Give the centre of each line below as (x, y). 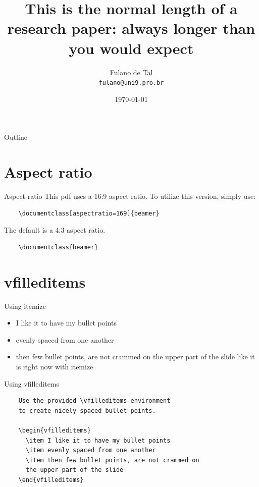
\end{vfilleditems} (51, 480)
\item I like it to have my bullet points (98, 440)
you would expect (131, 48)
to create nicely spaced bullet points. (87, 411)
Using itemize (25, 306)
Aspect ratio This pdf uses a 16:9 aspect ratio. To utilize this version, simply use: (130, 196)
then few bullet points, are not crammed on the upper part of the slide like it (135, 357)
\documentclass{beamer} (58, 247)
